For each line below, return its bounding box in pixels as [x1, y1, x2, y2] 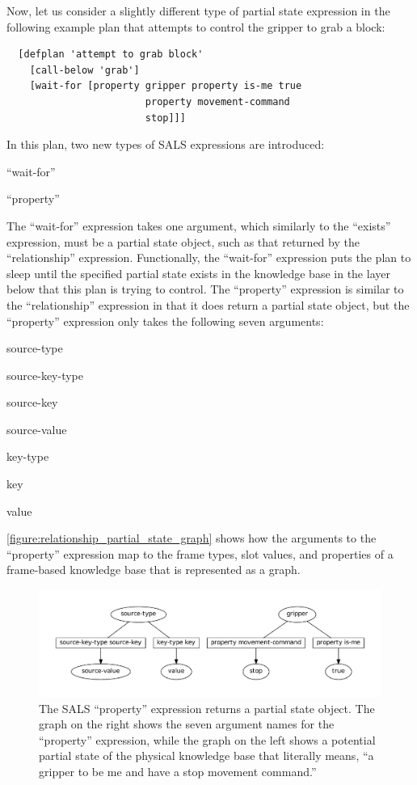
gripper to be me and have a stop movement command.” [39, 763, 317, 780]
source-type [6, 340, 63, 357]
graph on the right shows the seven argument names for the [39, 715, 335, 732]
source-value [6, 420, 67, 437]
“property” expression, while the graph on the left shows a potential [39, 731, 376, 748]
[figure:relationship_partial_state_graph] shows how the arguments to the [6, 530, 377, 547]
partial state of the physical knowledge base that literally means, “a [39, 747, 374, 764]
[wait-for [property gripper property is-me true [29, 80, 302, 92]
